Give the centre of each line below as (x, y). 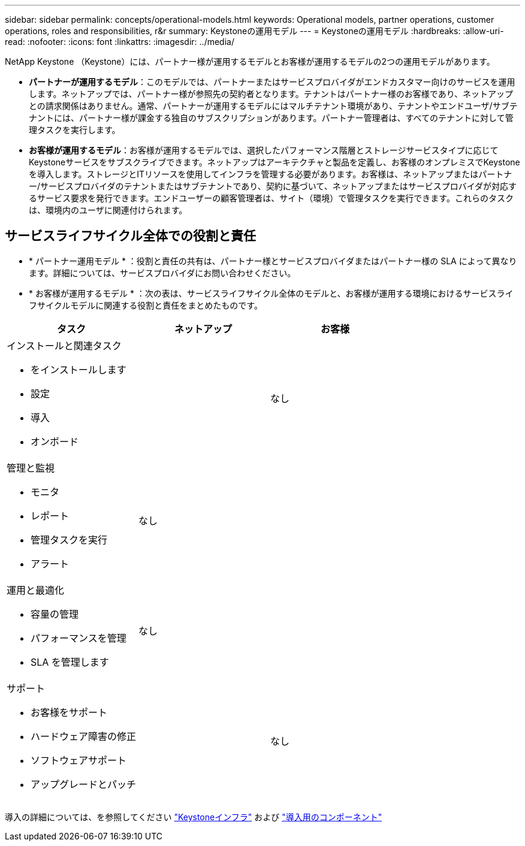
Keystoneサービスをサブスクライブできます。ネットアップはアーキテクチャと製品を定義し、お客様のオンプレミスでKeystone (274, 162)
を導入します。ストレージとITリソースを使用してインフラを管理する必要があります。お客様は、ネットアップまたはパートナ (271, 174)
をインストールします (79, 369)
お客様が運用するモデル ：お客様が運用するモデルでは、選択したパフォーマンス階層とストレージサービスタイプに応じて (264, 150)
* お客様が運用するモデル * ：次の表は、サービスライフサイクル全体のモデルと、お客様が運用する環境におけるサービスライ (271, 293)
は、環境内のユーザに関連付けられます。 (108, 210)
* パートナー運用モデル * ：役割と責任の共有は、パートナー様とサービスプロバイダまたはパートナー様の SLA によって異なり (273, 261)
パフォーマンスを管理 (79, 638)
